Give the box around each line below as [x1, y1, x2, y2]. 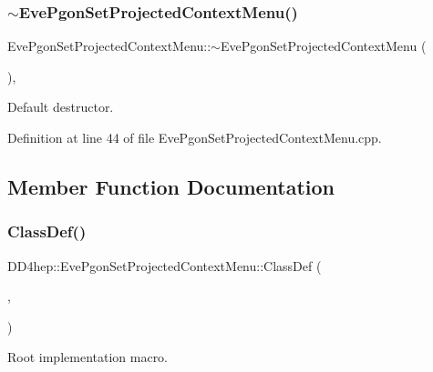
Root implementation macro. [7, 347, 169, 367]
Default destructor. [7, 97, 114, 116]
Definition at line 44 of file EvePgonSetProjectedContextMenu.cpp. [7, 128, 382, 146]
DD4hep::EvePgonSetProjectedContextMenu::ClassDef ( [7, 256, 322, 275]
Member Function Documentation [7, 172, 335, 200]
